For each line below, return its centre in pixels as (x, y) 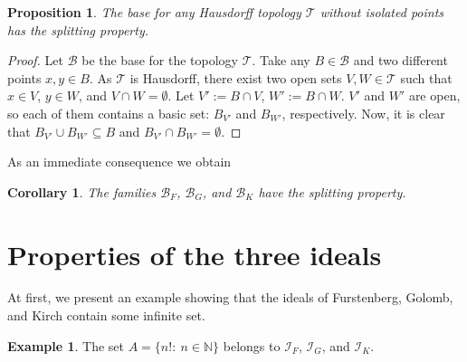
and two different (400, 60)
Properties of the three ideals (195, 254)
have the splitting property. (332, 191)
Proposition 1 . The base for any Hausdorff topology (154, 12)
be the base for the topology (160, 60)
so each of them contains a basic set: (109, 113)
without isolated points (382, 12)
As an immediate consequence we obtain (119, 162)
